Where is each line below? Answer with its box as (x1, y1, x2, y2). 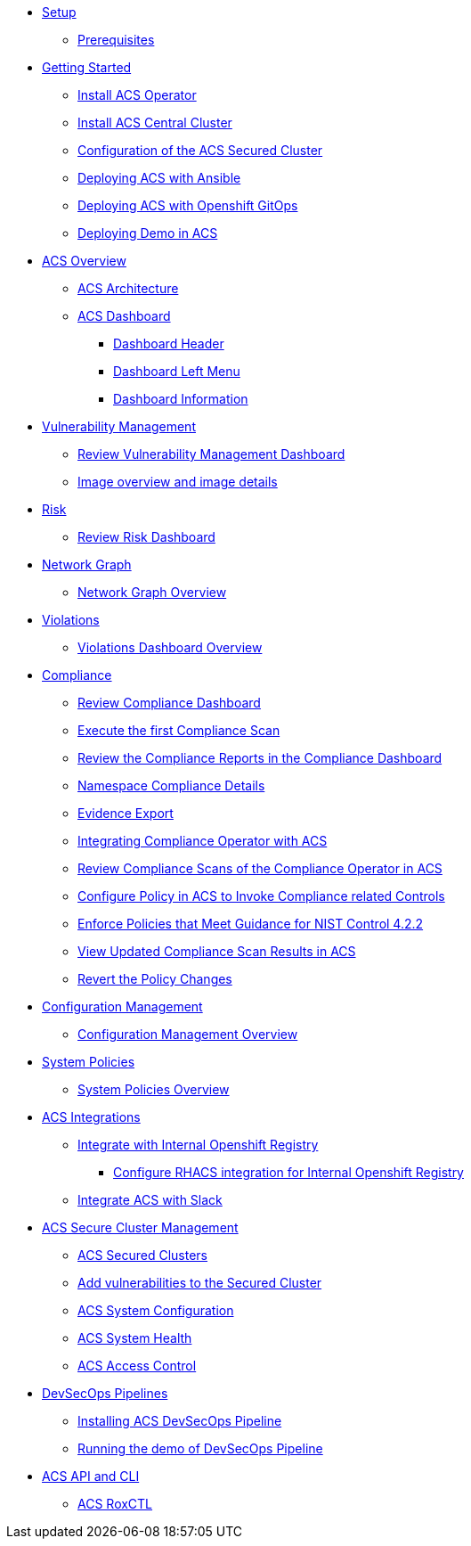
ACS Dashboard (77, 308, 171, 323)
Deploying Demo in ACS (77, 225, 218, 241)
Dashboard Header (113, 336, 224, 351)
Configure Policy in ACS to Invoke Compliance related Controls (77, 888, 445, 904)
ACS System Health (77, 1330, 192, 1346)
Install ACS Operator (77, 87, 197, 102)
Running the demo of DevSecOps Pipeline (77, 1441, 323, 1456)
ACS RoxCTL (77, 1496, 153, 1511)
